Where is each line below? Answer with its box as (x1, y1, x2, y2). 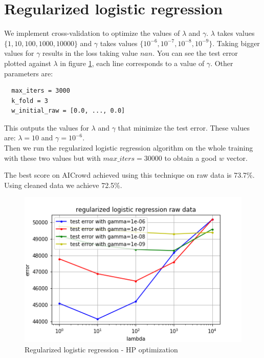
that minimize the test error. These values (118, 122, 250, 133)
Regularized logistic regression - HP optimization (25, 344, 178, 354)
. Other (210, 57, 233, 68)
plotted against (4, 57, 51, 68)
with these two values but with (4, 152, 101, 163)
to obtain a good (164, 152, 217, 163)
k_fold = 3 (11, 97, 48, 104)
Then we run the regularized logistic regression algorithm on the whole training (4, 142, 253, 153)
